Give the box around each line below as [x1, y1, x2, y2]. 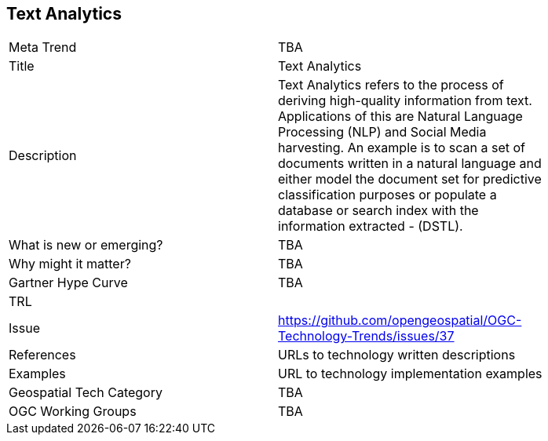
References [9, 347, 76, 363]
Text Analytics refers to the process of [278, 77, 504, 93]
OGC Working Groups [9, 403, 137, 420]
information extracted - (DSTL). [278, 218, 463, 235]
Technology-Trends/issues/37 [278, 328, 455, 344]
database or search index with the [278, 202, 479, 219]
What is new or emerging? [9, 237, 163, 253]
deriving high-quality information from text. [278, 93, 532, 109]
